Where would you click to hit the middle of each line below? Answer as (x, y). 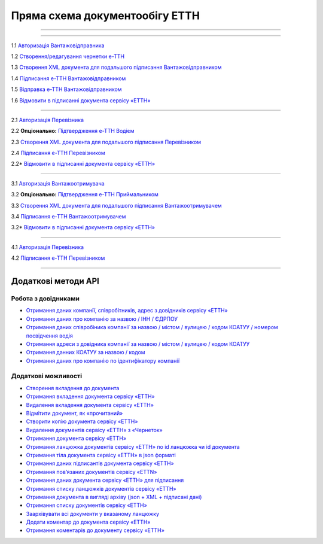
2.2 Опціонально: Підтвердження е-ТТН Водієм (73, 131)
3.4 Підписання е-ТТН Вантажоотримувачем (68, 217)
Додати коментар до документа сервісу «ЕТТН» (88, 522)
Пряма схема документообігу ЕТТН (106, 16)
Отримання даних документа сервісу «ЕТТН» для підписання (105, 480)
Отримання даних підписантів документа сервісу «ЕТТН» (100, 463)
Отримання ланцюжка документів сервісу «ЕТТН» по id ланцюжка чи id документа (133, 446)
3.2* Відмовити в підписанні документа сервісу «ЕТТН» (83, 227)
